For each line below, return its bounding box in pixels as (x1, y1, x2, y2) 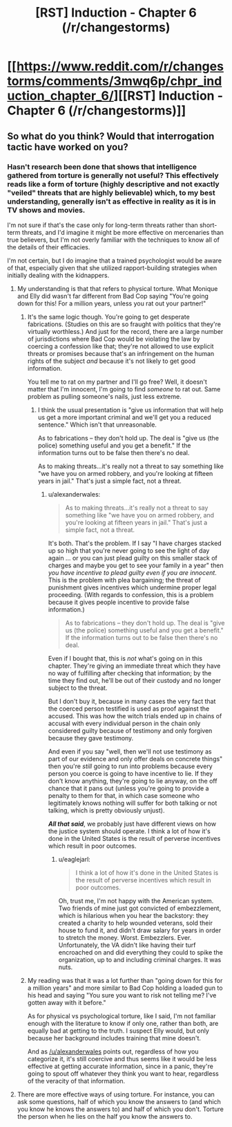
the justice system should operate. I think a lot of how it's (48, 826, 211, 835)
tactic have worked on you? (7, 141, 129, 153)
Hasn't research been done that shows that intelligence (7, 161, 197, 171)
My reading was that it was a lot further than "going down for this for (27, 976, 223, 984)
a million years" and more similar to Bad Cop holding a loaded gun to (27, 984, 223, 992)
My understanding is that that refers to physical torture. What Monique (17, 284, 218, 292)
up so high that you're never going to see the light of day (48, 546, 210, 555)
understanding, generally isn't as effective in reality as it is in (7, 196, 216, 206)
